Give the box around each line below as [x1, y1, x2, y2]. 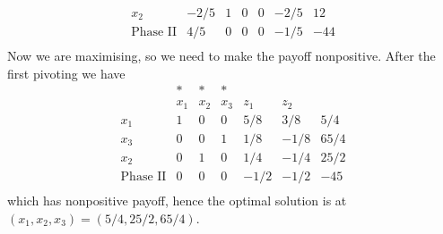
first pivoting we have [7, 63, 126, 82]
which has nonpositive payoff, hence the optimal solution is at [7, 190, 347, 209]
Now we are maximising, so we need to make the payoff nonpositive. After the [7, 46, 436, 65]
